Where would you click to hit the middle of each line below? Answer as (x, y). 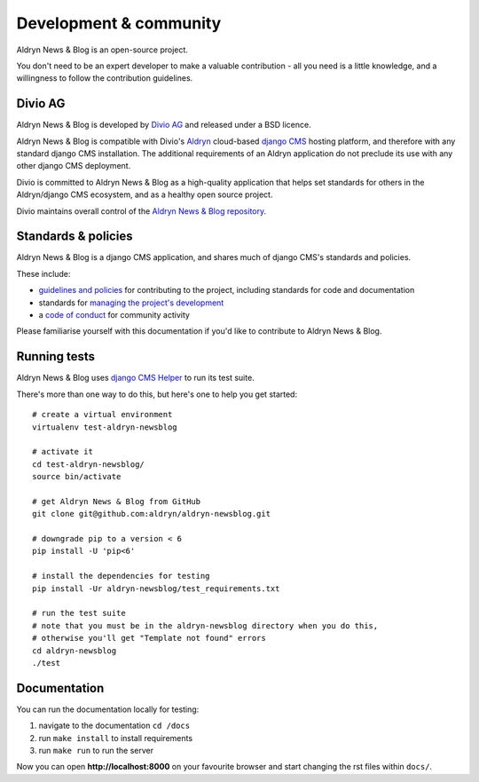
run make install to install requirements (116, 738)
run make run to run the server (96, 751)
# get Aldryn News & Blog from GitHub (117, 501)
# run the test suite (79, 613)
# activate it (63, 452)
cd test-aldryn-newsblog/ (89, 464)
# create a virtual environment (102, 415)
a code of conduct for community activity (114, 315)
